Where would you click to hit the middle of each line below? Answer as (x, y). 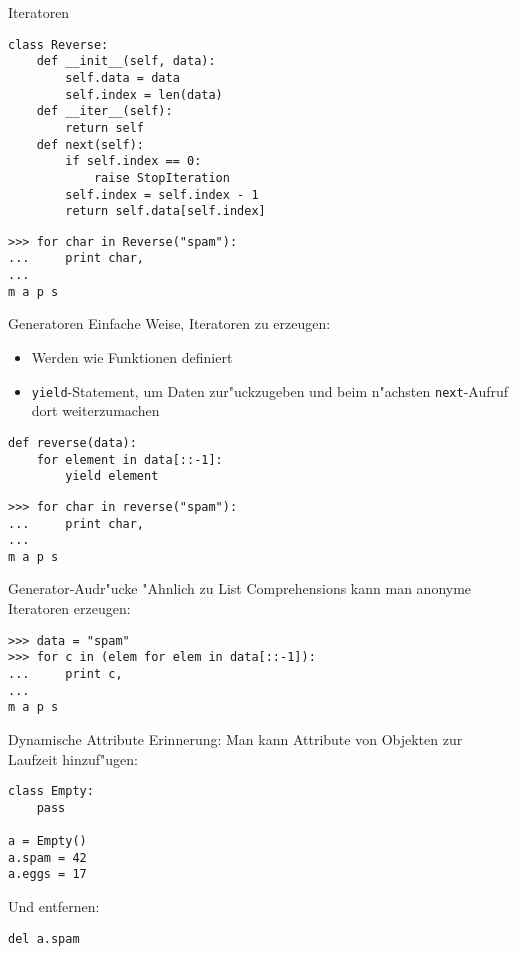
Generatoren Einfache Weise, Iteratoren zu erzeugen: (169, 323)
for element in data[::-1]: (129, 459)
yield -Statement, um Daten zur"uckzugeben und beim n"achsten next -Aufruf (270, 390)
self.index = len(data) (144, 94)
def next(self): (90, 144)
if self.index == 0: (133, 161)
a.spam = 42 (47, 857)
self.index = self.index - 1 (162, 194)
